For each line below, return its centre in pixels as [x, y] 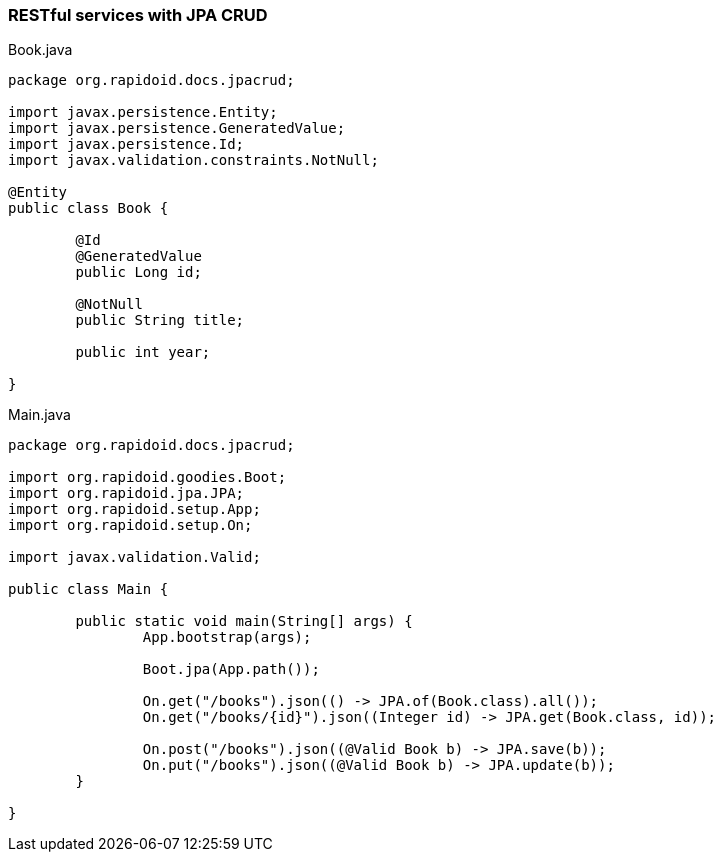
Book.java [40, 50]
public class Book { [88, 208]
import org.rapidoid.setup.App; [134, 509]
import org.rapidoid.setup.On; [130, 525]
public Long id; [138, 272]
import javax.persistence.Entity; [143, 112]
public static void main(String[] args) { [244, 621]
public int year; [143, 352]
